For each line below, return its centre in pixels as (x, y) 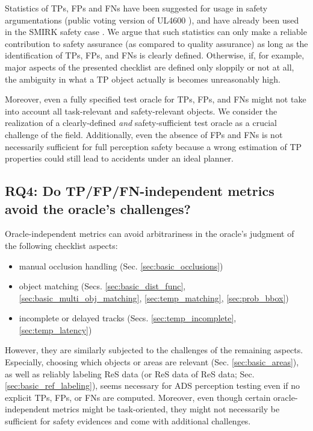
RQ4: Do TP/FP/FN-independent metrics (140, 191)
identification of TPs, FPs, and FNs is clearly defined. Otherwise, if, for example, (155, 55)
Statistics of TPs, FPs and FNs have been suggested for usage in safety (136, 8)
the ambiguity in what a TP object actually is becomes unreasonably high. (143, 79)
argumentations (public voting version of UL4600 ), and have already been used (152, 20)
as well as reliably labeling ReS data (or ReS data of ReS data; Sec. (130, 373)
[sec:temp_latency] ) (55, 329)
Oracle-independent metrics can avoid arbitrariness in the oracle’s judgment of (150, 234)
